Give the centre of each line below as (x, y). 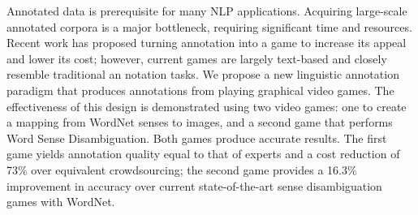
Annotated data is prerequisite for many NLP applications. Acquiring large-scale (207, 11)
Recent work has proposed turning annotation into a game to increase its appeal (207, 43)
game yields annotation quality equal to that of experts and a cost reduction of (203, 154)
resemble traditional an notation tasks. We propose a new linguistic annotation (203, 74)
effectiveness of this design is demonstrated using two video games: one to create (207, 106)
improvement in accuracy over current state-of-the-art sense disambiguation (194, 185)
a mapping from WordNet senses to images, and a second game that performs (200, 122)
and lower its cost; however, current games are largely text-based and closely (197, 58)
